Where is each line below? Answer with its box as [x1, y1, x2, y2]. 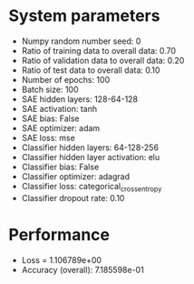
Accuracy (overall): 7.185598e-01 [21, 264, 144, 275]
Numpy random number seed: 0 [21, 35, 141, 46]
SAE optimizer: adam [21, 122, 101, 133]
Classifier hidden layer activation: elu [21, 151, 160, 162]
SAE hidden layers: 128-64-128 [21, 93, 138, 105]
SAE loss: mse [21, 132, 76, 143]
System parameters [8, 5, 160, 26]
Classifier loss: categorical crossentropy [21, 180, 162, 194]
